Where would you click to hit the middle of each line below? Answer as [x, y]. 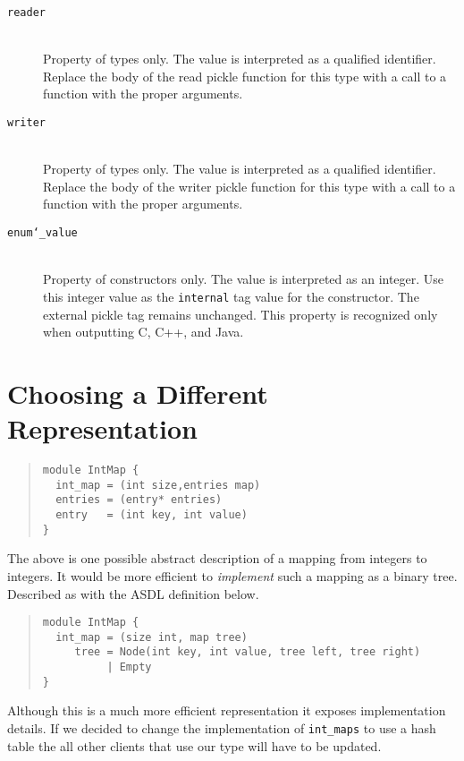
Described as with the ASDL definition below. [133, 593]
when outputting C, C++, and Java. [143, 332]
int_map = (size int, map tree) [152, 637]
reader [26, 13]
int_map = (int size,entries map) [158, 485]
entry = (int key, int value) [152, 515]
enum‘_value [42, 233]
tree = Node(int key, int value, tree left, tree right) [248, 652]
